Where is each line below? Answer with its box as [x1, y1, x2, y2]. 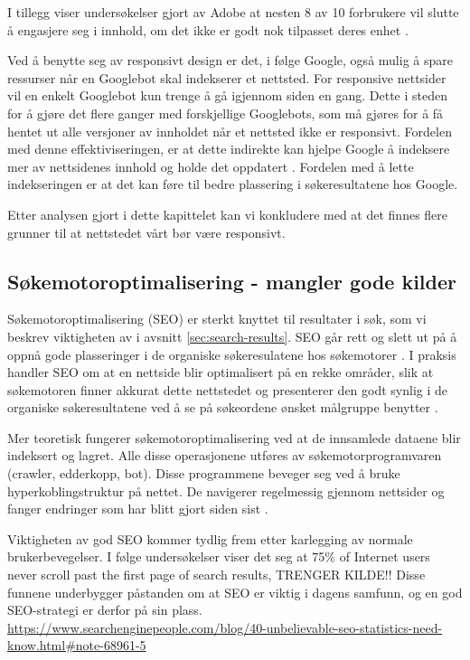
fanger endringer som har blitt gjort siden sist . [7, 499, 268, 518]
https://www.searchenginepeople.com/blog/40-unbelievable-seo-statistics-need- [7, 618, 443, 636]
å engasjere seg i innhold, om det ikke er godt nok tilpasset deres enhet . [7, 20, 409, 39]
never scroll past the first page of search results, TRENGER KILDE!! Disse [7, 565, 426, 584]
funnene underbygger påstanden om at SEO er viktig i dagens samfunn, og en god [7, 582, 463, 601]
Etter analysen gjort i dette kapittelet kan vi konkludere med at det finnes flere [7, 204, 448, 223]
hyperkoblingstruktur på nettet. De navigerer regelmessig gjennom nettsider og [7, 481, 445, 500]
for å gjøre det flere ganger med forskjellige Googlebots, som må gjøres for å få [7, 103, 444, 122]
